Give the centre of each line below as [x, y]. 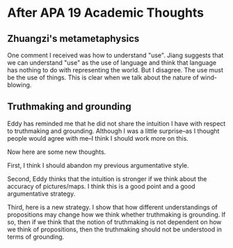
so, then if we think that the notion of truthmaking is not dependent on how [114, 222]
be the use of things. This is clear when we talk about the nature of [103, 77]
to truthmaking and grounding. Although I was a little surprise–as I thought [113, 131]
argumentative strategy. [41, 194]
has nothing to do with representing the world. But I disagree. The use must [115, 70]
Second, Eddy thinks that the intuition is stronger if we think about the [107, 178]
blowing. [19, 85]
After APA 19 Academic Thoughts [105, 13]
